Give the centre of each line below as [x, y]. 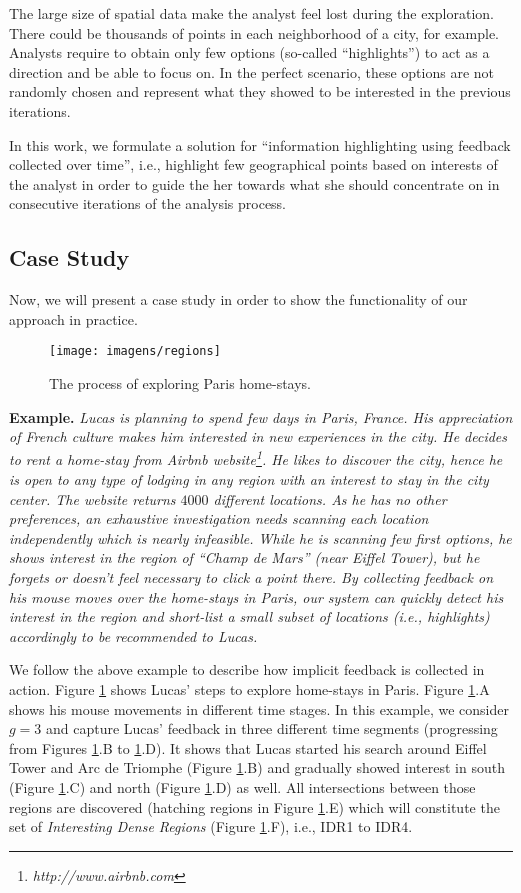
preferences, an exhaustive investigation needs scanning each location [219, 518]
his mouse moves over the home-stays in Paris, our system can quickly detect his [256, 596]
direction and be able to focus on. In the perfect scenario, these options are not [252, 71]
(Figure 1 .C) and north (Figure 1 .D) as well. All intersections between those [242, 786]
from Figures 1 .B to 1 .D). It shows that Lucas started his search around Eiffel [248, 747]
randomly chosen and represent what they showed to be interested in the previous [260, 91]
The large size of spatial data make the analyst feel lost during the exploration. [251, 13]
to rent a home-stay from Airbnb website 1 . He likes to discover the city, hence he [256, 458]
